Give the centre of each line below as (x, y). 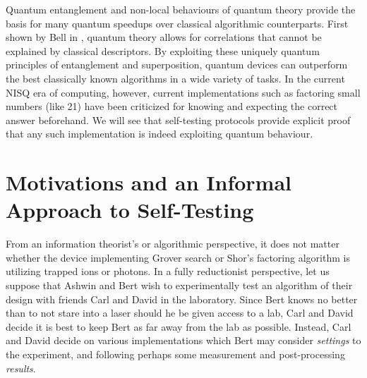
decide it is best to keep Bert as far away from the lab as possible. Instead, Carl (179, 326)
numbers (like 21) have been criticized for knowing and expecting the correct (172, 106)
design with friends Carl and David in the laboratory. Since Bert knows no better (182, 299)
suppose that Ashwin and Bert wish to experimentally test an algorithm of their (179, 285)
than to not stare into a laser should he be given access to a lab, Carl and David (180, 313)
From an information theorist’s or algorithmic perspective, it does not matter (173, 244)
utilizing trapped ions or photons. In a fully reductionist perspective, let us (168, 271)
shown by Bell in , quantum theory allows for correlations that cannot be (164, 37)
